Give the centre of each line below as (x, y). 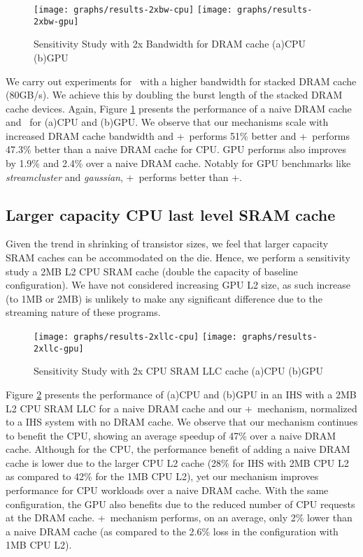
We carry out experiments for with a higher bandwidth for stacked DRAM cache (181, 81)
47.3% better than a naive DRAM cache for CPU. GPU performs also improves (176, 149)
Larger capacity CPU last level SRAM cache (171, 214)
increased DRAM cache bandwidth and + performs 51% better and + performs (178, 135)
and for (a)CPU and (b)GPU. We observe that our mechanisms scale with (167, 122)
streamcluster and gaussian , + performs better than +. (124, 176)
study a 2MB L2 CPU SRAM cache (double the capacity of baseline (152, 271)
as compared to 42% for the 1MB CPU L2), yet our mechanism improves (162, 476)
